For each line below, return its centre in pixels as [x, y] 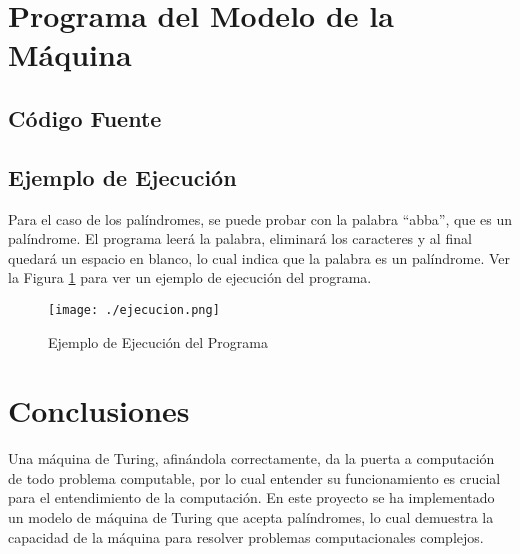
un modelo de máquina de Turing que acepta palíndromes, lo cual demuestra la [251, 517]
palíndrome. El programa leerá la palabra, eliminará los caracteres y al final [240, 238]
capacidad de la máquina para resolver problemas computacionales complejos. [246, 536]
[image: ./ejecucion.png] [134, 309]
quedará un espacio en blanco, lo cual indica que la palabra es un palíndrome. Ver [259, 257]
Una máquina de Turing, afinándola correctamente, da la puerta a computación [251, 458]
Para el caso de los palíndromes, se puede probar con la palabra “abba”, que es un [260, 218]
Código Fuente [85, 117]
